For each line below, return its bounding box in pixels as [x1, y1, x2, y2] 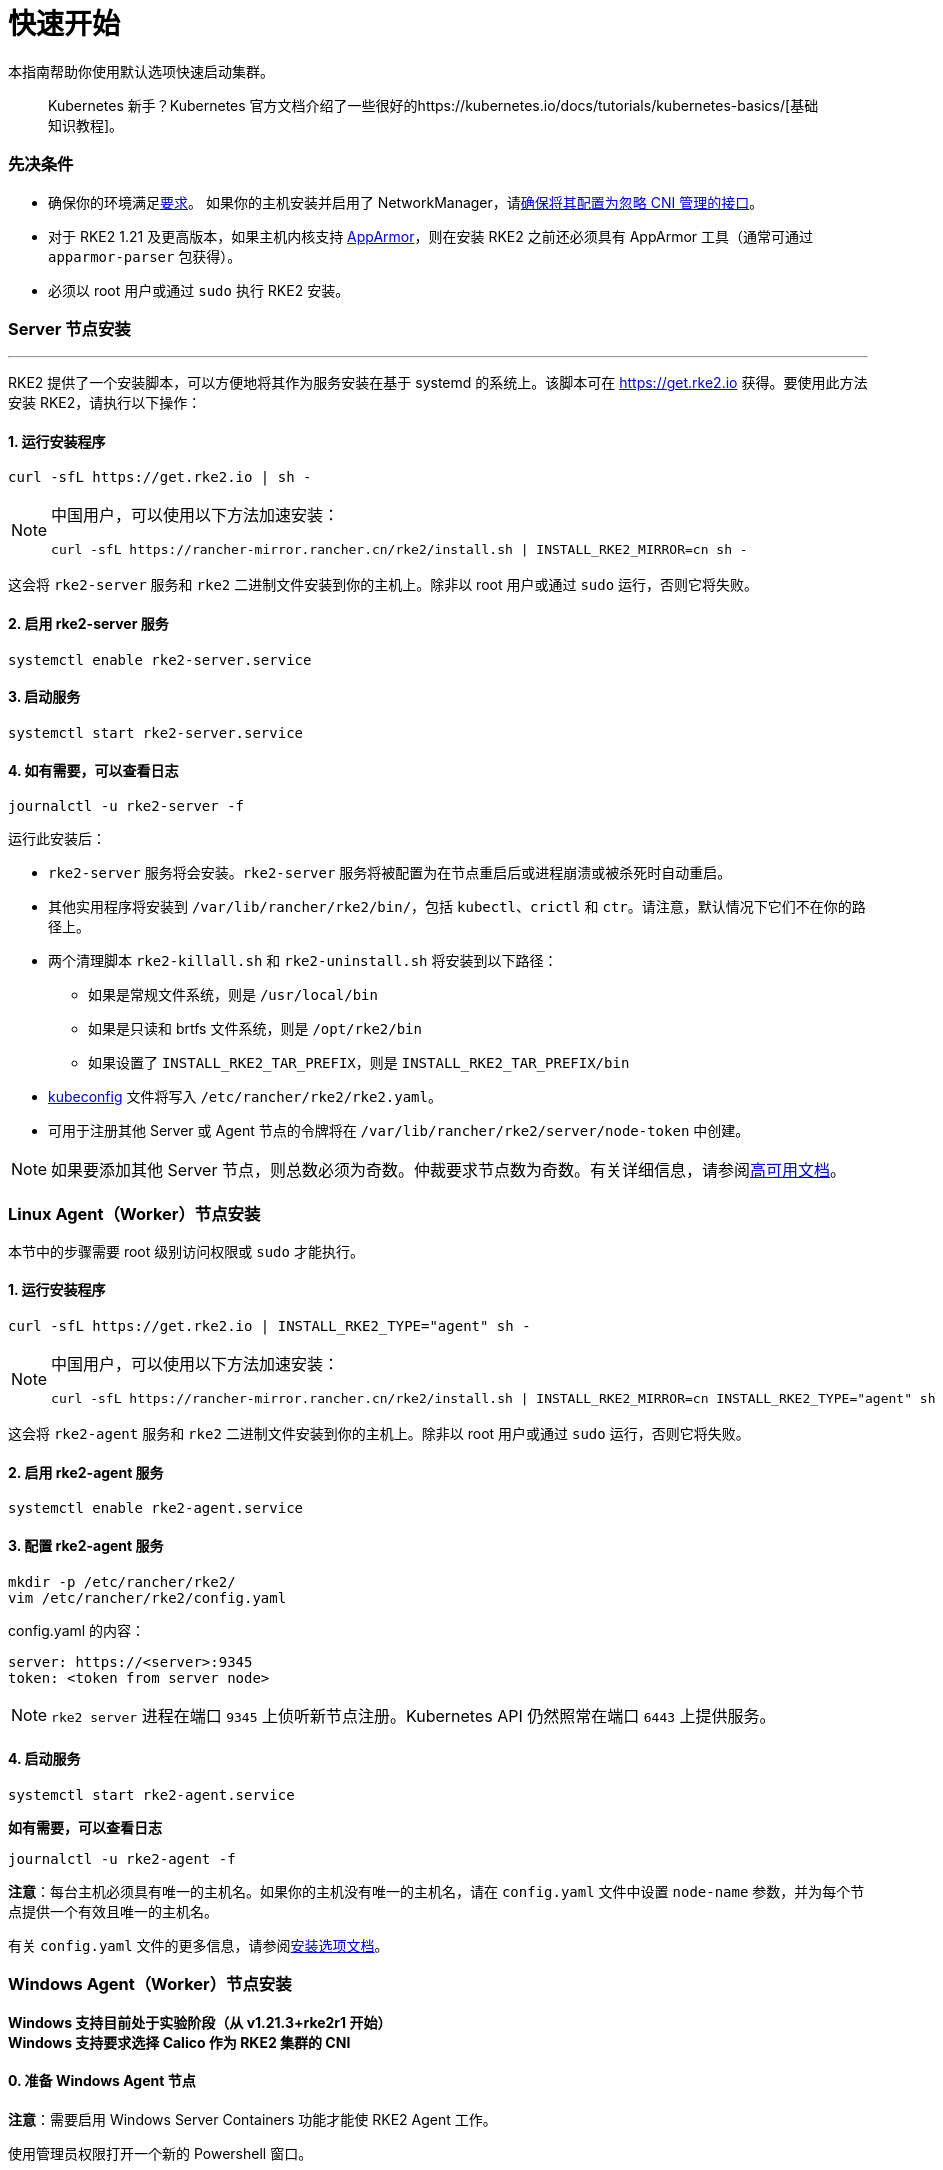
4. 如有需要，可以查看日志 [8, 761, 179, 779]
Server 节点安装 [8, 318, 131, 339]
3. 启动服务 [8, 688, 81, 706]
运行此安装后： [8, 830, 106, 848]
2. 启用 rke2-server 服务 [8, 615, 169, 633]
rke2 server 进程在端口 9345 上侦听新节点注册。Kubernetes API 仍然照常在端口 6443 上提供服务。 [51, 1705, 776, 1726]
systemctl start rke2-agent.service [8, 1786, 295, 1803]
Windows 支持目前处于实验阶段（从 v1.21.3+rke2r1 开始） [8, 2013, 392, 2031]
